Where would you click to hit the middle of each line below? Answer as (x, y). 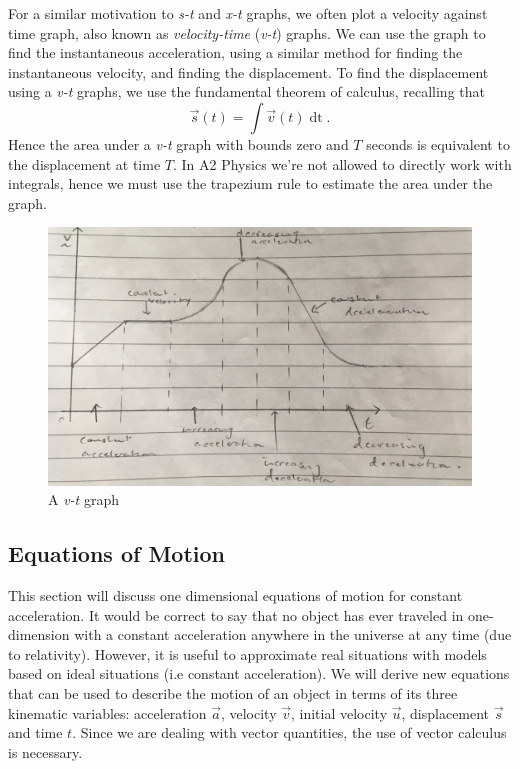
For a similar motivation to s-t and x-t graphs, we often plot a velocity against (248, 13)
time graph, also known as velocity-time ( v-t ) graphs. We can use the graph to (247, 32)
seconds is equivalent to (438, 143)
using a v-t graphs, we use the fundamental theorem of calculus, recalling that (246, 91)
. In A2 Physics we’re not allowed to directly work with (342, 163)
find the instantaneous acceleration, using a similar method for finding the (235, 52)
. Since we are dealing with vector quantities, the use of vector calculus (289, 732)
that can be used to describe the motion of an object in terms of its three (233, 693)
